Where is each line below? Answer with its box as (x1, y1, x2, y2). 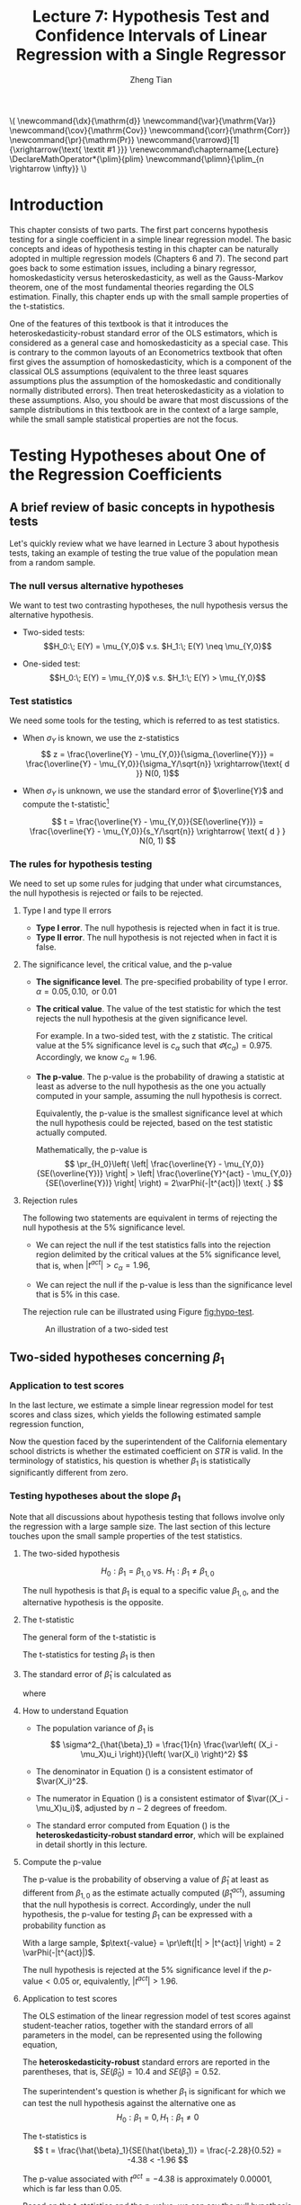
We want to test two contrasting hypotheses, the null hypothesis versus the (9, 600, 288, 611)
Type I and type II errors (22, 906, 112, 916)
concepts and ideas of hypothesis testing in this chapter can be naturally (9, 243, 279, 254)
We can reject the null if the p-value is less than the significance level (35, 1280, 293, 1290)
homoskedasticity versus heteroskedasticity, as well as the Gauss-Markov (9, 272, 284, 282)
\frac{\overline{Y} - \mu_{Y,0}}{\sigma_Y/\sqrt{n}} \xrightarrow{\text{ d (25, 758, 290, 770)
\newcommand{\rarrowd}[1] (136, 134, 240, 145)
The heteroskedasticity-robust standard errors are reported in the (22, 2057, 270, 2067)
